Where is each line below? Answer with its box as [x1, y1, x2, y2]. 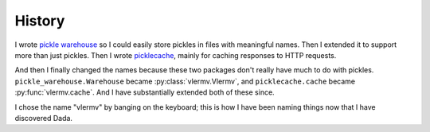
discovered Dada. [14, 113, 73, 122]
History [14, 12, 65, 29]
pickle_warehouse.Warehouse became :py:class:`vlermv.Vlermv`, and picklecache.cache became [14, 76, 356, 86]
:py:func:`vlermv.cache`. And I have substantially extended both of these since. [14, 87, 275, 97]
